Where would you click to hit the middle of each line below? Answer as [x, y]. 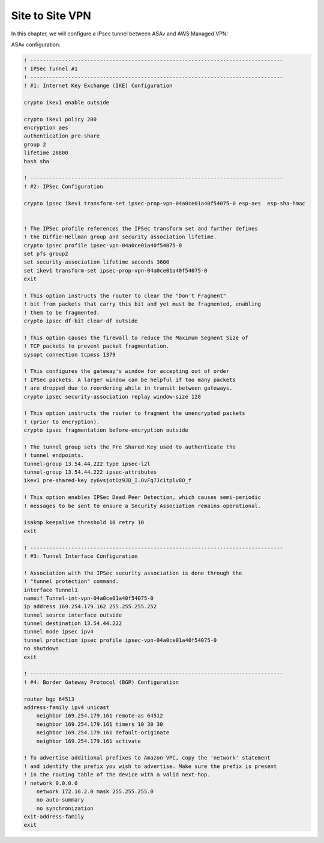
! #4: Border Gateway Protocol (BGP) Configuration [101, 682]
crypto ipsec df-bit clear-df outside [81, 321]
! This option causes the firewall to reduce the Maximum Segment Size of [136, 337]
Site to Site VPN [51, 16]
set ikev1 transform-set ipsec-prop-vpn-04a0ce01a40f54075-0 [115, 270]
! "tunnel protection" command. [71, 582]
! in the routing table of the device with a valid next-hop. [117, 775]
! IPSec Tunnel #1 [51, 69]
